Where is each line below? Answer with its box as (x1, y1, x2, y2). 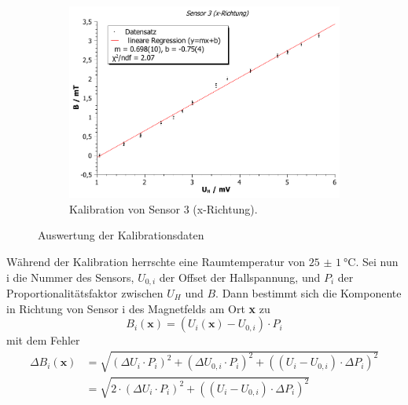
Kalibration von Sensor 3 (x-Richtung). (69, 200, 258, 217)
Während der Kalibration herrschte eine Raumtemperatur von (6, 253, 306, 269)
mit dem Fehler (6, 332, 80, 348)
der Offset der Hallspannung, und (159, 268, 321, 285)
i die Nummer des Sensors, (6, 268, 134, 285)
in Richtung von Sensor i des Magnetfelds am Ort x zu (6, 300, 270, 316)
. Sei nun (355, 253, 399, 269)
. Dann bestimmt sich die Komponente (215, 284, 402, 301)
